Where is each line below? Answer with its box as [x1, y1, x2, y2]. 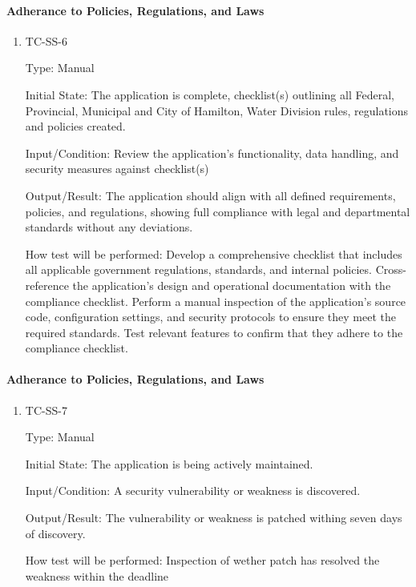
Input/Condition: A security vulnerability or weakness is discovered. [25, 482, 361, 499]
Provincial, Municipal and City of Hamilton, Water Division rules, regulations [25, 102, 409, 119]
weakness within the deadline [25, 567, 169, 584]
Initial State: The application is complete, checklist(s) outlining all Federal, [25, 86, 394, 103]
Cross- [375, 261, 406, 278]
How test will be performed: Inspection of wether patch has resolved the [25, 552, 380, 569]
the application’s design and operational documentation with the [72, 276, 391, 293]
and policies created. [25, 118, 126, 135]
